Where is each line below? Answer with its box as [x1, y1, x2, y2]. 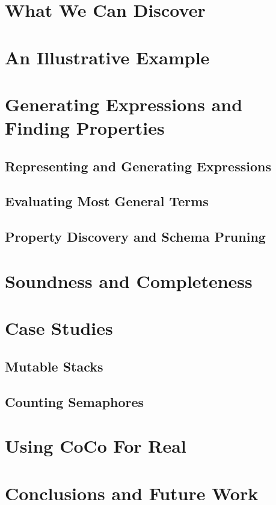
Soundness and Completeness [5, 268, 253, 293]
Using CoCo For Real [5, 433, 186, 458]
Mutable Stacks [5, 357, 103, 375]
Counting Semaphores [5, 392, 144, 411]
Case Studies [5, 316, 113, 340]
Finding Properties [5, 115, 165, 140]
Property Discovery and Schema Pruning [5, 227, 266, 246]
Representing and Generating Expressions [5, 156, 271, 175]
